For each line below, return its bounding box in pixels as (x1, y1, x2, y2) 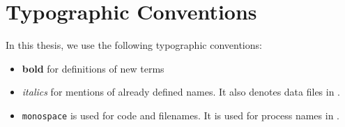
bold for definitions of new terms (22, 61, 164, 75)
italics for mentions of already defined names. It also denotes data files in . (22, 84, 341, 99)
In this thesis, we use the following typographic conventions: (6, 38, 262, 52)
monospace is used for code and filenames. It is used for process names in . (22, 107, 339, 122)
